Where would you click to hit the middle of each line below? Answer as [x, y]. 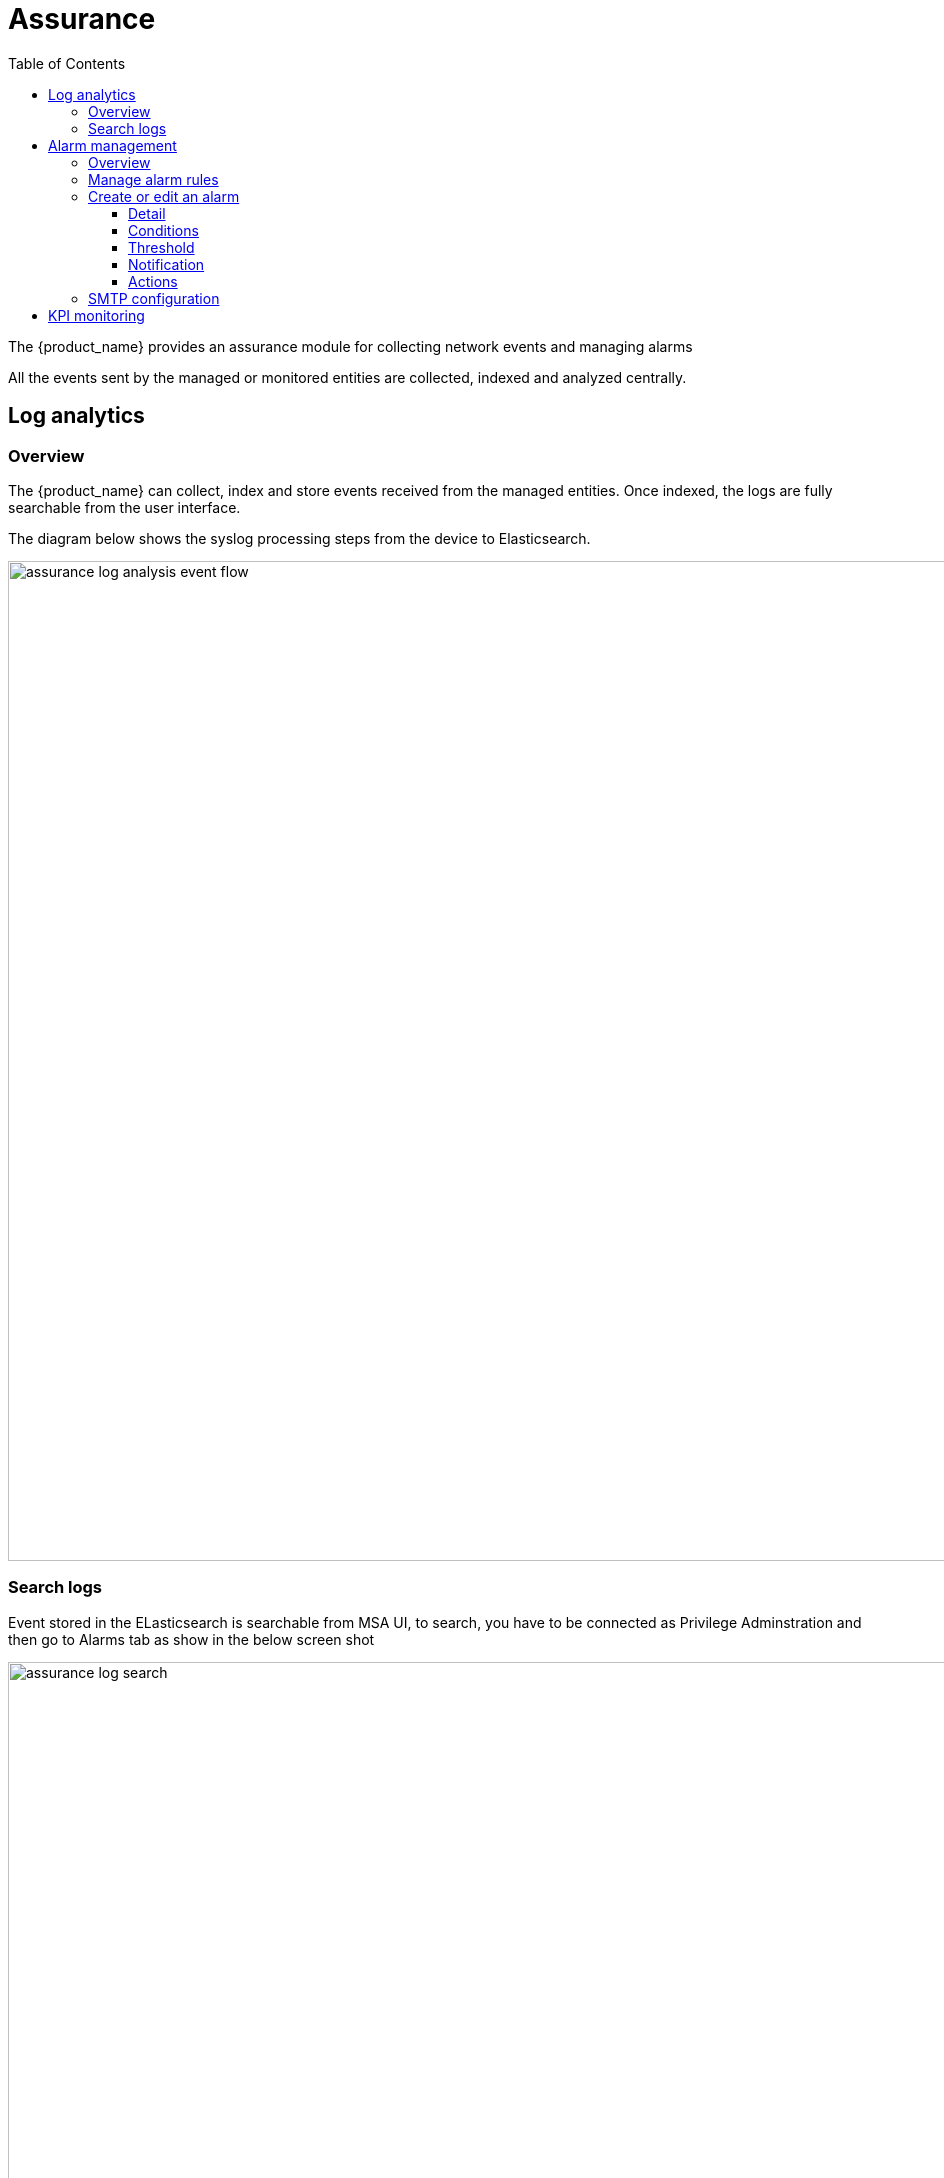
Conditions [163, 230]
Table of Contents [67, 63]
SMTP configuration [154, 298]
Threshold [161, 247]
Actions [153, 281]
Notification [166, 264]
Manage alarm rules [153, 179]
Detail [147, 213]
